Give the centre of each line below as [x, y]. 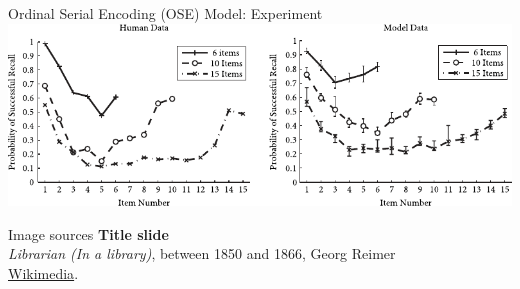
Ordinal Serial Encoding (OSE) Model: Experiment [165, 13]
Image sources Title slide [88, 233]
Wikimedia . [43, 272]
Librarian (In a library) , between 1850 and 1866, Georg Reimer [202, 253]
